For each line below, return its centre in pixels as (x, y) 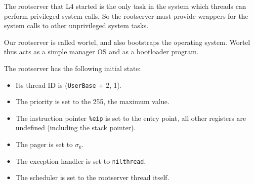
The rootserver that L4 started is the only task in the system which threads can (125, 6)
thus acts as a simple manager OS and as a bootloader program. (101, 52)
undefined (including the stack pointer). (76, 128)
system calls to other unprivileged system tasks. (76, 25)
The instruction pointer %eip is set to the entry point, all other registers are (131, 118)
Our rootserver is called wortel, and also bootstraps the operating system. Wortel (127, 42)
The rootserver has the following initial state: (72, 68)
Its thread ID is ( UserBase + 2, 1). (69, 85)
